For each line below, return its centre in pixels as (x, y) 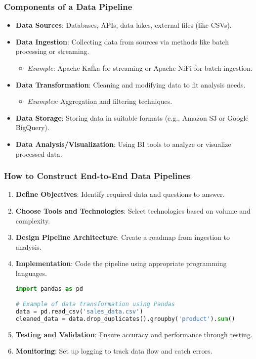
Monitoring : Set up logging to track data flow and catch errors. (114, 351)
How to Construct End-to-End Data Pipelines (97, 176)
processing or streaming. (52, 51)
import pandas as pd (49, 289)
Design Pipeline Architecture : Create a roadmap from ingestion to (123, 237)
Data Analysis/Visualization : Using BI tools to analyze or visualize (123, 144)
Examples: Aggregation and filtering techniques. (100, 101)
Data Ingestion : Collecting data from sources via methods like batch (122, 41)
